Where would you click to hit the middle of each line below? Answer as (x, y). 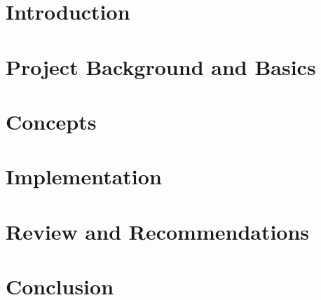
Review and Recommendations (158, 231)
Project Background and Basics (161, 66)
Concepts (51, 121)
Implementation (84, 176)
